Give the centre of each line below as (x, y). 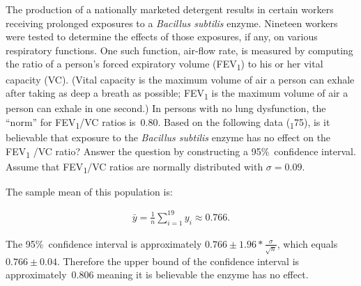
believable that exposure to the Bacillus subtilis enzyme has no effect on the (168, 137)
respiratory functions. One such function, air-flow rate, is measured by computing (179, 50)
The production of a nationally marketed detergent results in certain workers (170, 9)
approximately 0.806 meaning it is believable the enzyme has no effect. (157, 275)
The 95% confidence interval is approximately (104, 243)
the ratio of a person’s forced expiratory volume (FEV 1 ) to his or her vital (164, 65)
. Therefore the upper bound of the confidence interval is (178, 261)
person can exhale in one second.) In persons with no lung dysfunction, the (166, 108)
